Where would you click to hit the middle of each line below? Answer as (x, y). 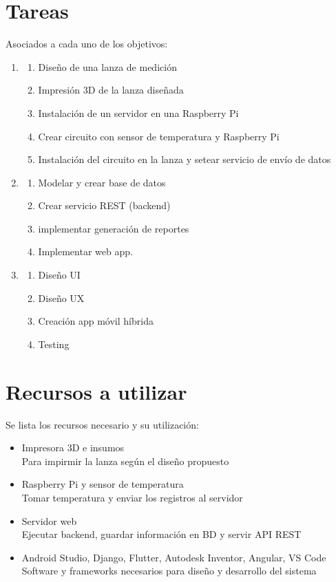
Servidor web (49, 520)
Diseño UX (61, 298)
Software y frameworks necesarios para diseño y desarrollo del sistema (169, 571)
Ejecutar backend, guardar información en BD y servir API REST (161, 534)
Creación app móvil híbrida (96, 321)
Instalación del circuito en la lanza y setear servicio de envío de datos (185, 159)
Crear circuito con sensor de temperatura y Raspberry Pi (159, 136)
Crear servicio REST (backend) (104, 205)
